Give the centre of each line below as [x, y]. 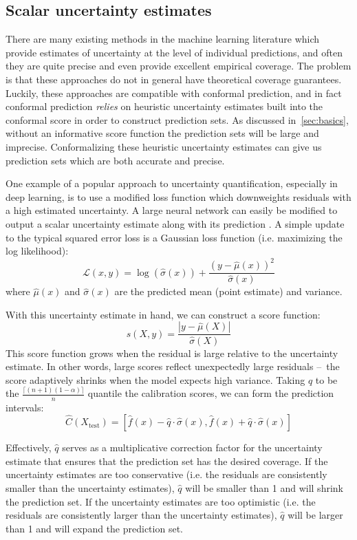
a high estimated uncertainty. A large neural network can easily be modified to [172, 210]
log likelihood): [37, 251]
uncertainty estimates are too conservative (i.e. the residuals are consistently [166, 474]
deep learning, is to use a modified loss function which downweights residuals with [178, 196]
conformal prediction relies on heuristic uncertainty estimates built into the [164, 106]
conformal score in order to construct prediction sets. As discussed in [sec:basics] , [177, 119]
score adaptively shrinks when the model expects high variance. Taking [155, 379]
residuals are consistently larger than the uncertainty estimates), [141, 515]
